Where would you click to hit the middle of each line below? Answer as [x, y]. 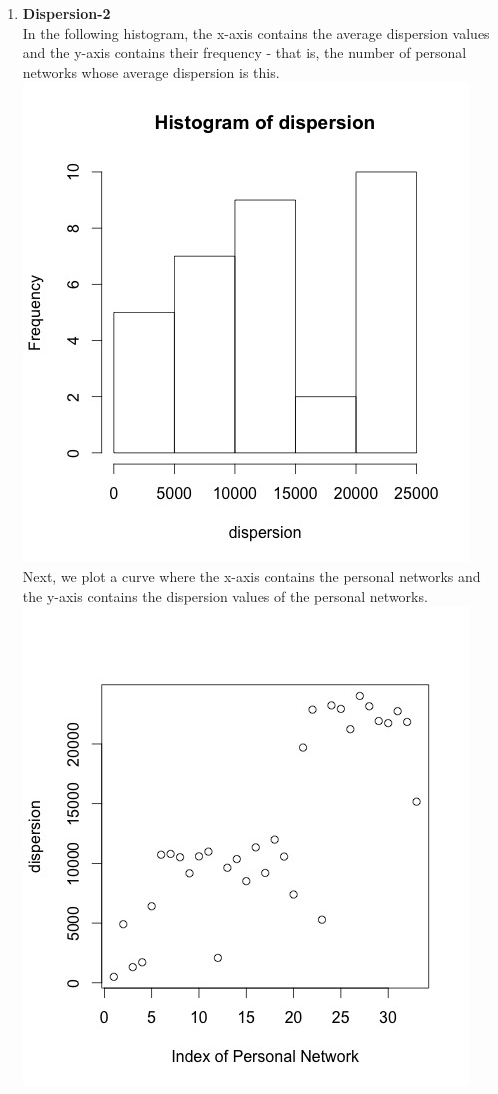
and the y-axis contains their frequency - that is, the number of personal [244, 52]
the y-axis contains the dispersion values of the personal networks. [225, 595]
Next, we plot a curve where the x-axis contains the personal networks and [251, 575]
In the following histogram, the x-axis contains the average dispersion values [256, 32]
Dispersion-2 [66, 13]
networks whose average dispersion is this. [151, 71]
